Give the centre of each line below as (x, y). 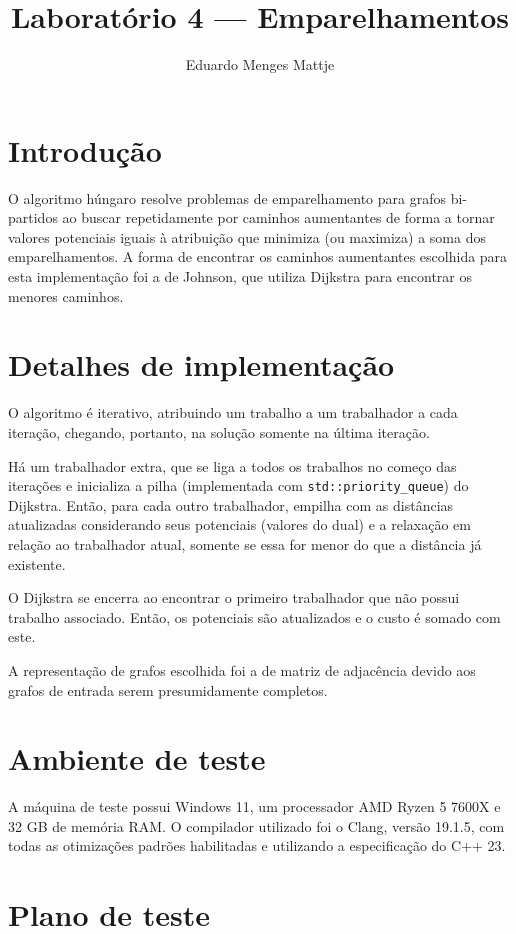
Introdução (85, 149)
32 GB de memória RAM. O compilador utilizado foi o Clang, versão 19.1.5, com (256, 825)
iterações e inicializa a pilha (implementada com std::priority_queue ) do (238, 485)
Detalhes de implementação (201, 364)
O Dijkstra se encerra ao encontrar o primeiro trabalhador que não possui (234, 597)
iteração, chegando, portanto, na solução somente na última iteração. (219, 431)
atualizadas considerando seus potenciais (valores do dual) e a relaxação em (239, 524)
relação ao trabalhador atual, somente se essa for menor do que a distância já (245, 543)
